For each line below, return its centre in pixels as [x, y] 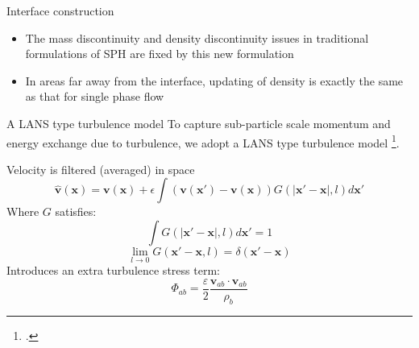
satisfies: [76, 211]
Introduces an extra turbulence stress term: [113, 270]
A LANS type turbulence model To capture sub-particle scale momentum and [199, 123]
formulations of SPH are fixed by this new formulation [160, 54]
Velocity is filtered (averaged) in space [101, 169]
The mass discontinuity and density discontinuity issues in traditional [197, 37]
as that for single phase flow [95, 96]
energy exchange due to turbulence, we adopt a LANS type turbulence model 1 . [203, 141]
